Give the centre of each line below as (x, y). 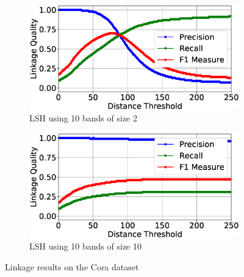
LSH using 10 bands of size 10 (85, 246)
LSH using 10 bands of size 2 (83, 118)
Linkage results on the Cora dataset (72, 267)
